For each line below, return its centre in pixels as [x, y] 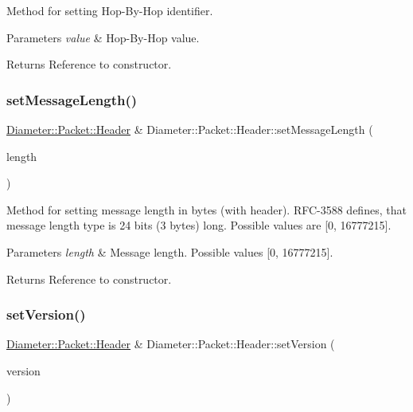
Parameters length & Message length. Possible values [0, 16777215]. [170, 251]
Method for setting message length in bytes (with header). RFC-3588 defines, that [206, 209]
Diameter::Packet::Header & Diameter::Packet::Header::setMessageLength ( [190, 129]
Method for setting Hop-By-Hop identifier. [110, 10]
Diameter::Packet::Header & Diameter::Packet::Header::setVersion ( [171, 344]
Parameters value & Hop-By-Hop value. [103, 37]
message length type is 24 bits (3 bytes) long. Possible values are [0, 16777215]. [199, 225]
